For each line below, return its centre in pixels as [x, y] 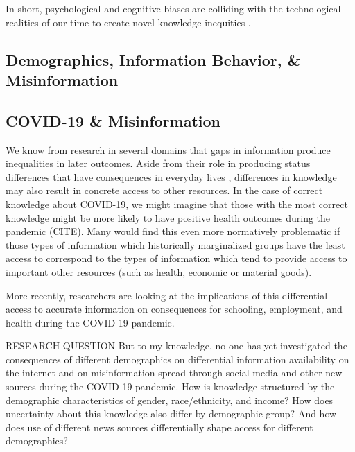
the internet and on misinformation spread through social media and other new [174, 373]
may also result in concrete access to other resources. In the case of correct [164, 190]
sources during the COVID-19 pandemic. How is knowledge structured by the [170, 386]
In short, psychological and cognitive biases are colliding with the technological [173, 8]
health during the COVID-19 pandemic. [90, 322]
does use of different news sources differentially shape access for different [159, 427]
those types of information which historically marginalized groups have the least [175, 244]
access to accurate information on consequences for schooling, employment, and [174, 309]
